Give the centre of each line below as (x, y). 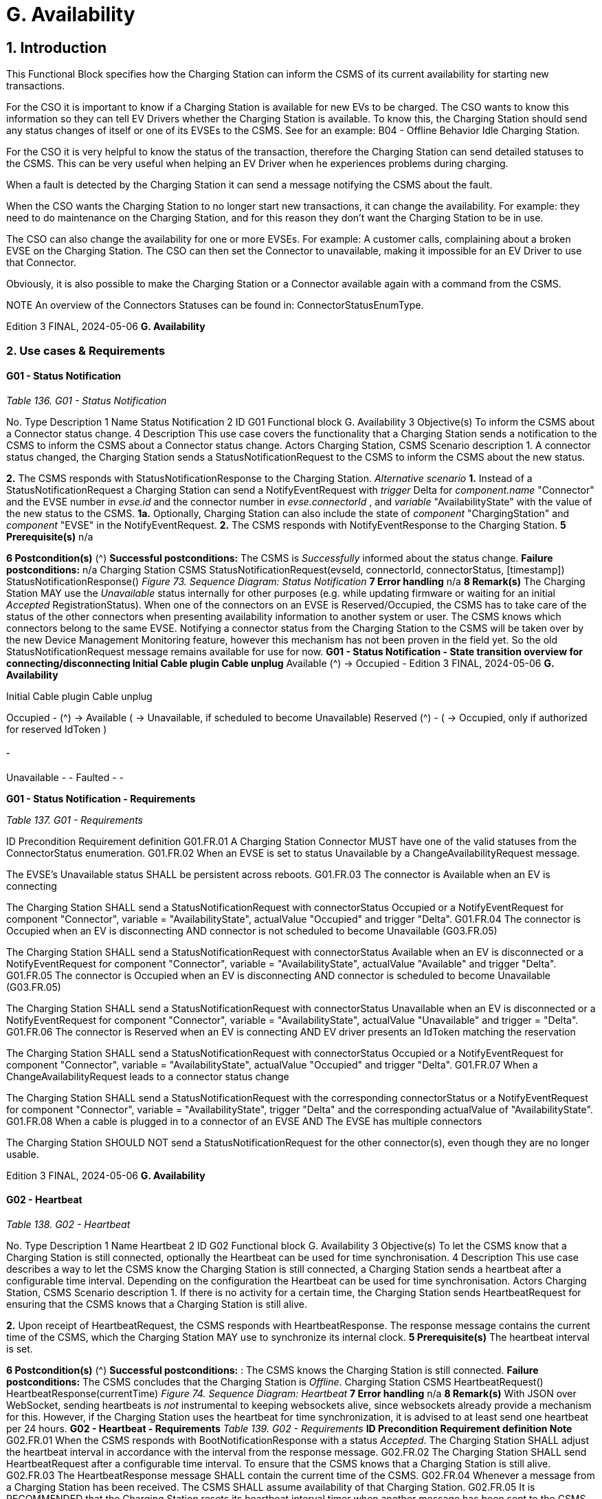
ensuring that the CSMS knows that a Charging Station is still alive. (157, 1304)
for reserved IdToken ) (57, 729)
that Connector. (41, 263)
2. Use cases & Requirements (86, 350)
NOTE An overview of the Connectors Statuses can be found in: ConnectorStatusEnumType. (215, 305)
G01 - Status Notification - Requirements (101, 798)
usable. (23, 1154)
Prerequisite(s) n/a (50, 536)
